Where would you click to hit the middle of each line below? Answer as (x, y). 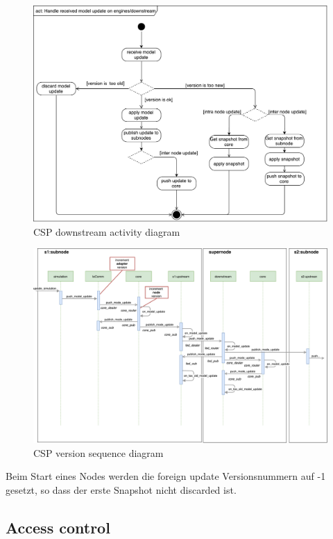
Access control (58, 527)
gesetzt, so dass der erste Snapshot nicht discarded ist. (121, 489)
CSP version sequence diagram (99, 452)
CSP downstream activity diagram (107, 231)
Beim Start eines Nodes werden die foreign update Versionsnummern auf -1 (166, 476)
